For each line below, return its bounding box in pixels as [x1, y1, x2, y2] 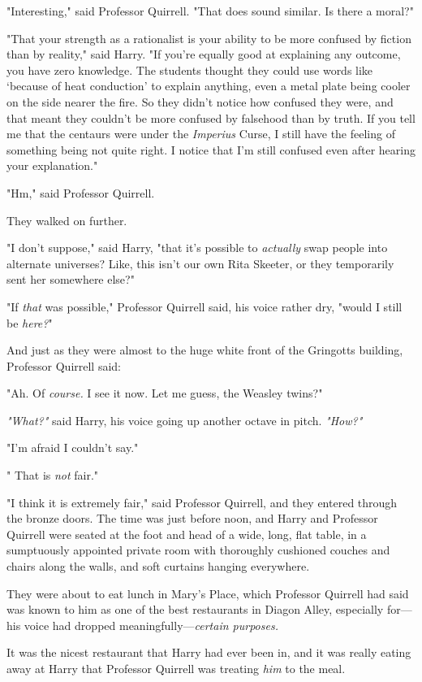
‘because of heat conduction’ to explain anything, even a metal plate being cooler [6, 77, 411, 94]
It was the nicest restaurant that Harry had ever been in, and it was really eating [6, 644, 411, 661]
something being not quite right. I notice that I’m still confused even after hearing [6, 141, 416, 158]
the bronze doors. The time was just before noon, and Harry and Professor [6, 510, 378, 527]
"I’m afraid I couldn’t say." [6, 439, 139, 456]
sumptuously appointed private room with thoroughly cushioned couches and [6, 541, 390, 558]
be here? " [6, 314, 53, 331]
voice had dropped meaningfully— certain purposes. [24, 616, 278, 633]
